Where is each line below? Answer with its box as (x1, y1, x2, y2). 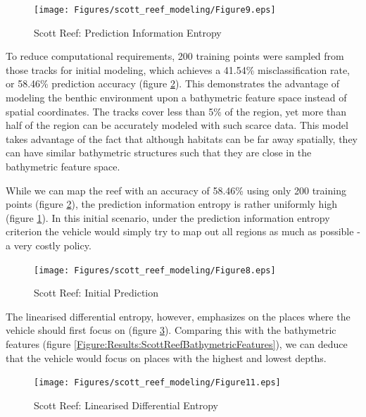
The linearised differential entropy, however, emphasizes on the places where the (6, 309, 351, 323)
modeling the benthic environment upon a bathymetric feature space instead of (6, 90, 347, 105)
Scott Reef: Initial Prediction (34, 285, 159, 300)
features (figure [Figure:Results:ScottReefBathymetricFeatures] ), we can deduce (6, 337, 348, 351)
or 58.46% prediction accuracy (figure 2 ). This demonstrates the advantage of (6, 76, 340, 91)
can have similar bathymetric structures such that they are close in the (6, 145, 312, 160)
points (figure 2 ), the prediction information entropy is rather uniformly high (6, 197, 338, 211)
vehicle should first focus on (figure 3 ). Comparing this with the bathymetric (6, 323, 336, 337)
